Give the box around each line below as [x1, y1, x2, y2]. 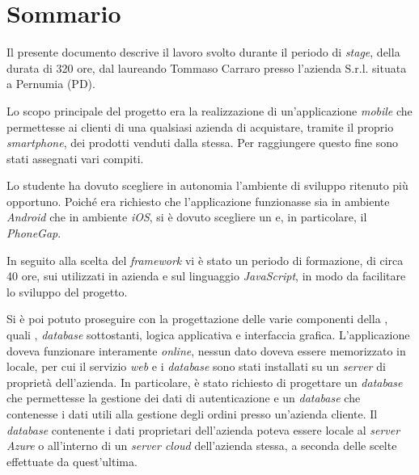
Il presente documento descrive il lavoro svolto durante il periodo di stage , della [6, 44, 400, 61]
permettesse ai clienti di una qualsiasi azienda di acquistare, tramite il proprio [6, 118, 394, 135]
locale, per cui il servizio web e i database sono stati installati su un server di [6, 358, 386, 375]
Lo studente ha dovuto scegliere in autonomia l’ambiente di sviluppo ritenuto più [6, 177, 408, 194]
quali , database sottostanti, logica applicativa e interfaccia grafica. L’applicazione [6, 326, 410, 343]
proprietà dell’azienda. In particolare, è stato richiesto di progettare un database [6, 373, 403, 390]
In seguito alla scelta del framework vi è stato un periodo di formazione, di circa [6, 251, 404, 268]
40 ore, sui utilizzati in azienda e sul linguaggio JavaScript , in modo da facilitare [6, 267, 406, 284]
